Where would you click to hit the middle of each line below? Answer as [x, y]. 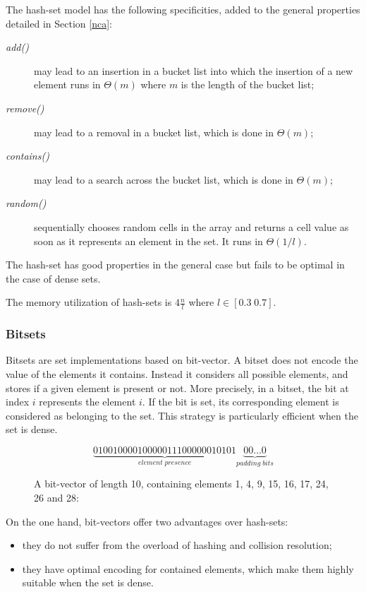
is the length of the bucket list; [248, 84]
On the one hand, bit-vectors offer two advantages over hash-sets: [147, 521]
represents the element [87, 402]
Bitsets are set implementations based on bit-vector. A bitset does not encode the [182, 360]
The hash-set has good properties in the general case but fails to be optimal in [175, 265]
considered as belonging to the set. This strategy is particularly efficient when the [182, 415]
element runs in [67, 84]
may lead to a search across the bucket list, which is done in [164, 179]
